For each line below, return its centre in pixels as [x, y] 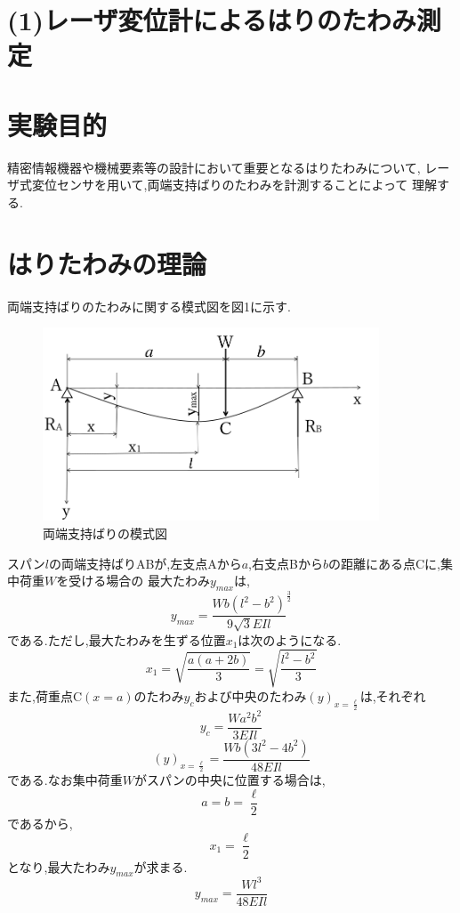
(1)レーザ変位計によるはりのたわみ [212, 20]
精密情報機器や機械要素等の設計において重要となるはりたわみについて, [214, 167]
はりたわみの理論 [107, 263]
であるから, [40, 823]
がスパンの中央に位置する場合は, [230, 780]
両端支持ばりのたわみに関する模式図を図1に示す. [149, 306]
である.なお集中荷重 [65, 780]
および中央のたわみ [250, 695]
